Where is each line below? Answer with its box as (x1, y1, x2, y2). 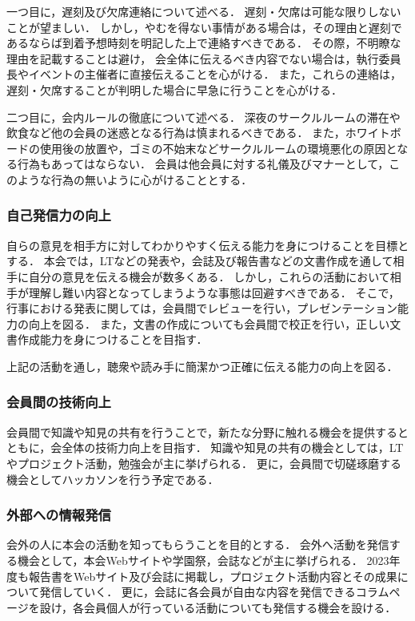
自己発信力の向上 (6, 205, 111, 225)
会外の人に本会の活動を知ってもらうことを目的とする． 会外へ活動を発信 (6, 536, 389, 553)
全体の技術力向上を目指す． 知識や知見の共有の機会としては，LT (62, 439, 404, 456)
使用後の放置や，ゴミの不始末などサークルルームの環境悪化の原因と (39, 139, 397, 156)
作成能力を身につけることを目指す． (17, 331, 208, 348)
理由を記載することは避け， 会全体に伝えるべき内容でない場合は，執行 (6, 50, 379, 67)
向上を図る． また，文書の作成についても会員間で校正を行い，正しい (28, 315, 390, 332)
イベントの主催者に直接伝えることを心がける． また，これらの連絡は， (28, 66, 401, 83)
